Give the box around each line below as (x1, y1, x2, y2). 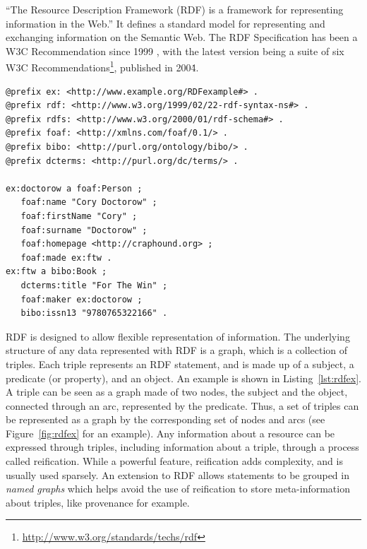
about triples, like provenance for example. (6, 495, 190, 509)
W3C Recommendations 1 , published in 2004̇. (6, 58, 199, 75)
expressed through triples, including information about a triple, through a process (6, 439, 359, 454)
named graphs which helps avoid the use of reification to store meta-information (6, 481, 350, 496)
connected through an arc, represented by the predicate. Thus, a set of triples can (6, 398, 359, 413)
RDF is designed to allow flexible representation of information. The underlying (6, 329, 350, 343)
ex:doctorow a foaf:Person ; (6, 183, 143, 194)
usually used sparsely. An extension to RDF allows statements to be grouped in (6, 467, 349, 482)
